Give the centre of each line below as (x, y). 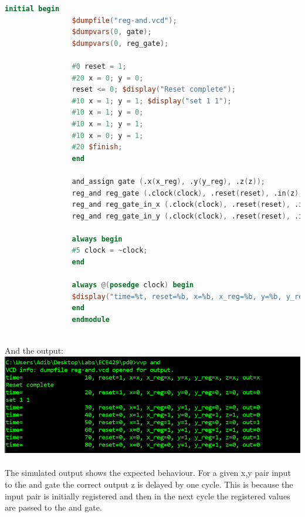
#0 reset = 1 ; (99, 66)
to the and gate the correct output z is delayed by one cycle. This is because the (149, 484)
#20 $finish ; (97, 147)
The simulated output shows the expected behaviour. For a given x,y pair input (148, 473)
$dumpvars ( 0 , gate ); (112, 32)
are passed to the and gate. (53, 507)
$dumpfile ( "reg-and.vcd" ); (124, 20)
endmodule (91, 320)
